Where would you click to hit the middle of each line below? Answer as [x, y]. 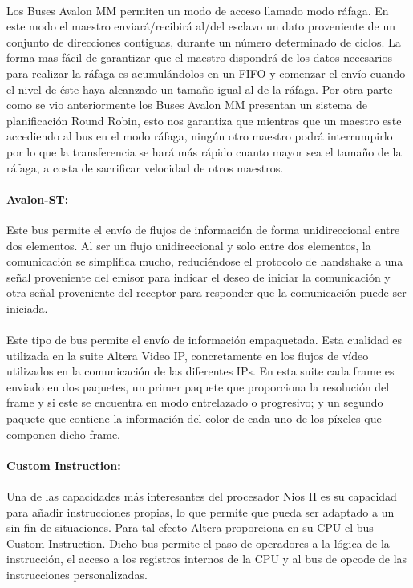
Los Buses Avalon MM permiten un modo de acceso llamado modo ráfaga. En [198, 10]
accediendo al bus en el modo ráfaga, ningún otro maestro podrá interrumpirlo [200, 136]
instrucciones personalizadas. [77, 574]
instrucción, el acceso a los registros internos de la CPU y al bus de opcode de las [207, 559]
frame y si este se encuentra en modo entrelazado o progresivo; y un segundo [195, 402]
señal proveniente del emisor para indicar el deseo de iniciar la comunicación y [198, 276]
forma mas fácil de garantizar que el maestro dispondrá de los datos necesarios [200, 57]
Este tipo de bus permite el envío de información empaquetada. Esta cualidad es [204, 340]
